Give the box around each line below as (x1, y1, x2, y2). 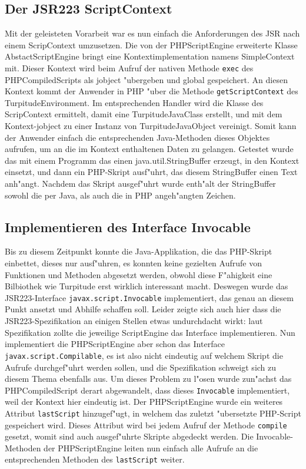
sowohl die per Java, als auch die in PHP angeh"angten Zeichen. (5, 189, 236, 201)
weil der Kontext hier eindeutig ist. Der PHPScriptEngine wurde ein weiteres (5, 395, 283, 408)
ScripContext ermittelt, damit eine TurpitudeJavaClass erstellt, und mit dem (5, 108, 282, 120)
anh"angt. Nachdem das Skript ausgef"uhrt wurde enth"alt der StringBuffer (5, 177, 276, 190)
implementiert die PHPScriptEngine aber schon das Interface (5, 338, 225, 350)
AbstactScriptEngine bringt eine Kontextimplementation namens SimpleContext (5, 50, 295, 62)
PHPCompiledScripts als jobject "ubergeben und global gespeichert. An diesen (5, 73, 288, 85)
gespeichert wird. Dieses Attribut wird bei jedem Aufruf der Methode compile (5, 418, 287, 431)
